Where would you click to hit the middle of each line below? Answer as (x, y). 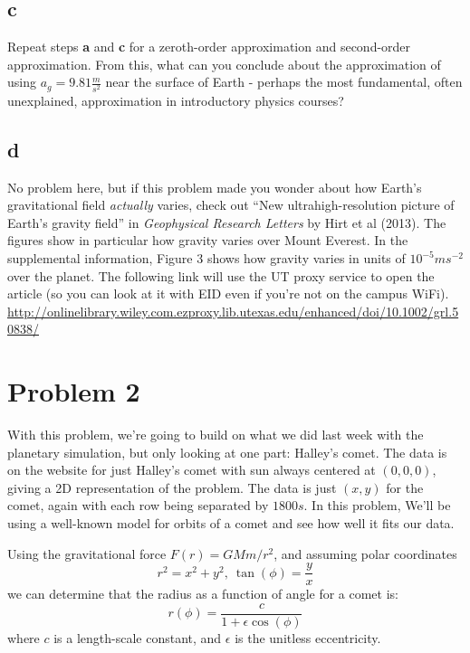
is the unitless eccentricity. (308, 637)
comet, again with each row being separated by (138, 505)
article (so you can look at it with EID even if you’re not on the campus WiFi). (228, 293)
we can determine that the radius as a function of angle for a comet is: (203, 594)
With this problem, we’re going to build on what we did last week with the (216, 435)
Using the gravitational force (87, 553)
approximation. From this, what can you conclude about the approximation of (224, 64)
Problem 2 (74, 391)
